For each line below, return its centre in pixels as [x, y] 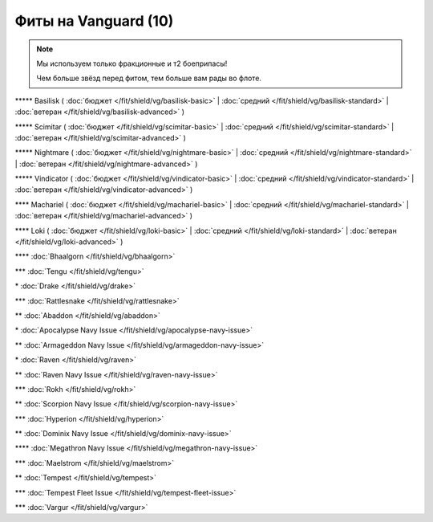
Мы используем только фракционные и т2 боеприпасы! [132, 63]
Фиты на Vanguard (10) [94, 21]
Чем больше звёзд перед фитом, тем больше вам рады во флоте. [149, 78]
